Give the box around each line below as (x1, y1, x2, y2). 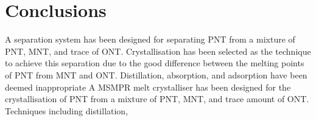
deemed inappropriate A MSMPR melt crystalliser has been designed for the (5, 80, 291, 93)
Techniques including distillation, (5, 104, 128, 117)
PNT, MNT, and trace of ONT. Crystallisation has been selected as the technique (5, 44, 311, 57)
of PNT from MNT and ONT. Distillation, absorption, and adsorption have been (5, 68, 307, 81)
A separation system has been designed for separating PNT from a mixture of (5, 33, 295, 46)
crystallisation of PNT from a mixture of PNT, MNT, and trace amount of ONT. (5, 92, 309, 105)
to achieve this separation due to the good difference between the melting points (5, 57, 304, 69)
